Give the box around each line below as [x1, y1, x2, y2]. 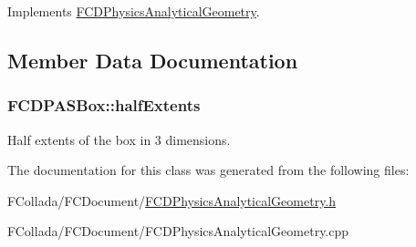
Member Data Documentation [7, 46, 298, 74]
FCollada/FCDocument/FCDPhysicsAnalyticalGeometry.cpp [7, 221, 349, 241]
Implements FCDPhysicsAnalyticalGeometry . [7, 2, 260, 20]
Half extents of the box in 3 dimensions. [7, 129, 231, 149]
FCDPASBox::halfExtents [7, 94, 201, 117]
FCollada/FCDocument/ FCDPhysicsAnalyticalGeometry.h [7, 190, 337, 210]
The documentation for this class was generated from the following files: [7, 160, 410, 180]
